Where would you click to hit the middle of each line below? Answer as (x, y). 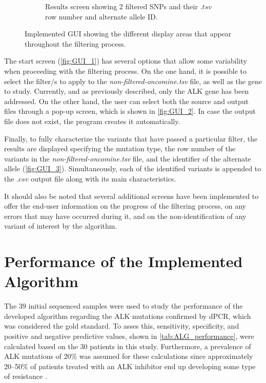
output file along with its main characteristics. (104, 178)
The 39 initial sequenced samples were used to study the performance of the (124, 306)
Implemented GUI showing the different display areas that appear (128, 34)
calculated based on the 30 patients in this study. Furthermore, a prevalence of (128, 346)
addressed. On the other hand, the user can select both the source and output (126, 101)
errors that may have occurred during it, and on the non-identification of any (125, 216)
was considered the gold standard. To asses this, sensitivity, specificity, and (122, 326)
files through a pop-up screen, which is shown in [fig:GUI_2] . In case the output (130, 111)
